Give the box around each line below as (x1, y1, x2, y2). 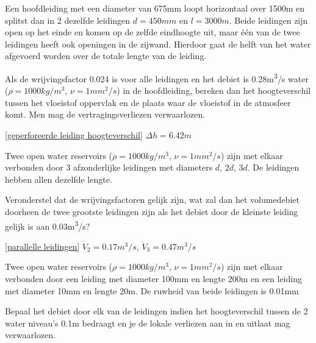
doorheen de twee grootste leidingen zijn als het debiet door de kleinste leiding (5, 205, 298, 217)
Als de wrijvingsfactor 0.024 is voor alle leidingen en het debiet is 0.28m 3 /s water (5, 70, 309, 85)
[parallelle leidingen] (5, 239, 80, 252)
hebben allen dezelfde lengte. (5, 172, 112, 185)
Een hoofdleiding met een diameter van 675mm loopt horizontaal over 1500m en (5, 2, 305, 14)
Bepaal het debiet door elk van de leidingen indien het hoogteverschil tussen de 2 (5, 305, 308, 317)
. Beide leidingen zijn (229, 13, 308, 26)
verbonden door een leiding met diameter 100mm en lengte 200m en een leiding (5, 272, 302, 285)
